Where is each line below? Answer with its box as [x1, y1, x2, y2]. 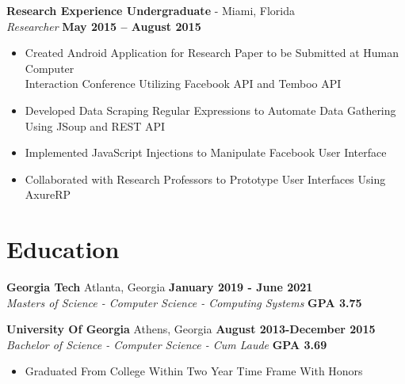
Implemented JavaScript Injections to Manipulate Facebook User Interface [25, 144, 387, 161]
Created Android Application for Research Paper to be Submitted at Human [25, 44, 399, 61]
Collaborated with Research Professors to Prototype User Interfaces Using [25, 170, 386, 187]
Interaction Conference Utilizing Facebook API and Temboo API [25, 75, 342, 92]
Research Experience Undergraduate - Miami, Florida [6, 2, 296, 18]
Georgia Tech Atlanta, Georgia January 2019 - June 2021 [6, 279, 313, 295]
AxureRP [25, 186, 71, 203]
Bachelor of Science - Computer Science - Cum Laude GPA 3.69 [6, 336, 327, 352]
